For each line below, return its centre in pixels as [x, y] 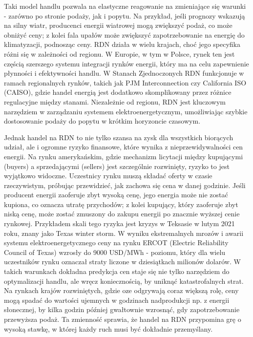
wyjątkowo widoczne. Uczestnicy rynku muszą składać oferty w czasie [108, 176]
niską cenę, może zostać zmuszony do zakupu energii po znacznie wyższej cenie [122, 214]
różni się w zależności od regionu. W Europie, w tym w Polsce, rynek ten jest [119, 53]
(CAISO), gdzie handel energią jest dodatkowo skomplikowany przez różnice [118, 92]
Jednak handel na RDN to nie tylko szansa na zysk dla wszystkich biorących [119, 137]
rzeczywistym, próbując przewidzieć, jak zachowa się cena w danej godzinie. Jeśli [125, 185]
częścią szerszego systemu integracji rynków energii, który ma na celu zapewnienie [126, 63]
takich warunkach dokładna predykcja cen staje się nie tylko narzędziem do [117, 271]
